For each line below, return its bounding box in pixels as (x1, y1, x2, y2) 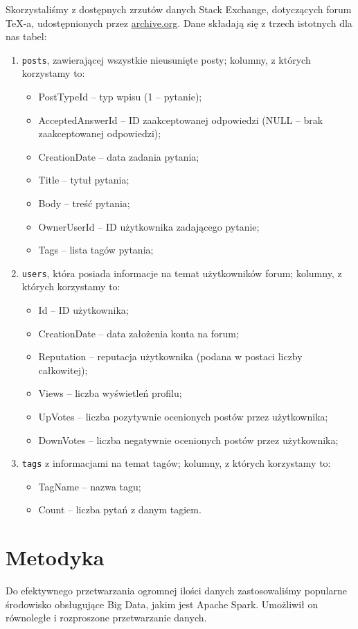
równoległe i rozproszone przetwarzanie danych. (6, 610, 207, 625)
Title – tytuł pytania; (38, 172, 129, 187)
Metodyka (6, 543, 105, 572)
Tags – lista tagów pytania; (38, 242, 154, 257)
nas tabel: (6, 29, 47, 44)
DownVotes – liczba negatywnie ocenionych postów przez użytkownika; (38, 432, 339, 447)
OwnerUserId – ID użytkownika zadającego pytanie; (38, 219, 260, 233)
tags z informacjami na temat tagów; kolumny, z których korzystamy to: (21, 456, 331, 470)
